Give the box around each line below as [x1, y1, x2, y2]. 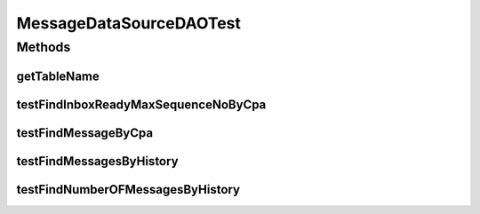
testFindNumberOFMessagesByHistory [16, 182, 240, 197]
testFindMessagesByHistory [16, 154, 179, 169]
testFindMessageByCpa [16, 125, 154, 140]
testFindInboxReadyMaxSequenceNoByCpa [16, 97, 267, 112]
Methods [16, 39, 71, 55]
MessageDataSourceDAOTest [16, 13, 242, 33]
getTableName [16, 68, 100, 83]
